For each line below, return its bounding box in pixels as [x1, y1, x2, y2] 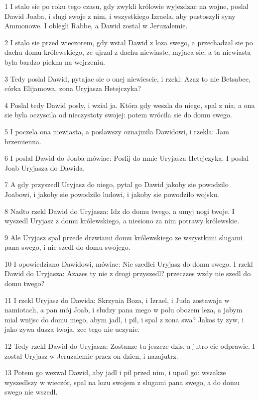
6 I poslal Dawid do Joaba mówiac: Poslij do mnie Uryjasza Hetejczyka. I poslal [4, 153, 249, 163]
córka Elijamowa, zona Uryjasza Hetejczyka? [4, 83, 141, 94]
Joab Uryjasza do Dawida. [4, 162, 85, 173]
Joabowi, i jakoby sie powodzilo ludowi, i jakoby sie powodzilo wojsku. [4, 189, 219, 199]
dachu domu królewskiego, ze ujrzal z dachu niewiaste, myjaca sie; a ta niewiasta [4, 47, 251, 57]
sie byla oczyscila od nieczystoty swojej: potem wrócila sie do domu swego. [4, 109, 232, 120]
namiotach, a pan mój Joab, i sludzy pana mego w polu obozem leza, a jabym [4, 304, 243, 315]
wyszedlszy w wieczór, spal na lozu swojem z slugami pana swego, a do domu [4, 377, 240, 387]
